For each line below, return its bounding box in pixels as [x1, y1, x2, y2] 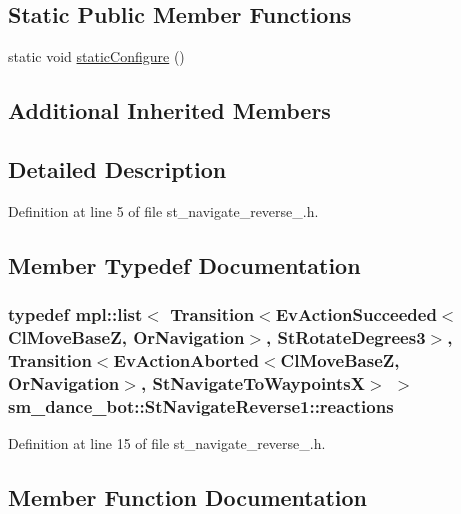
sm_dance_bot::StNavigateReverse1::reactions [8, 393, 394, 418]
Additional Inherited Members [8, 95, 331, 126]
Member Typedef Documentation [8, 249, 361, 280]
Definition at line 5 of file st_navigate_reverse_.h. [8, 200, 319, 221]
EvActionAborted [113, 347, 259, 372]
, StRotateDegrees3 [266, 325, 426, 349]
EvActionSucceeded [275, 302, 437, 327]
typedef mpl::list [8, 302, 143, 327]
